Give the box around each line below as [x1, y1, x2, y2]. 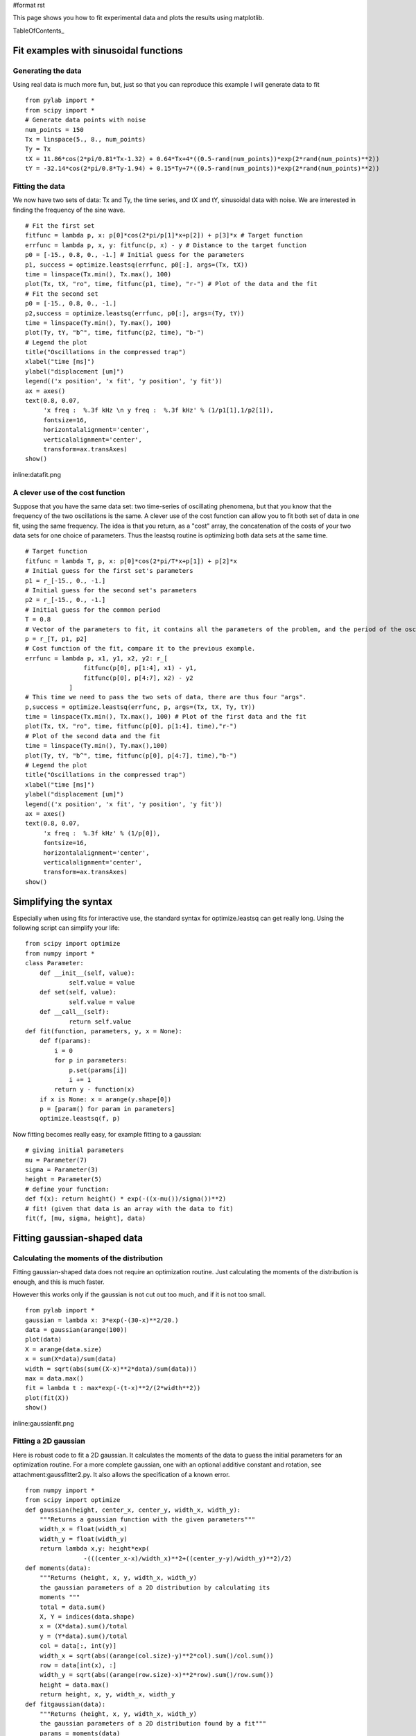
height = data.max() [39, 1680, 110, 1689]
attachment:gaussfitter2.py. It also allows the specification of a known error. [12, 1470, 230, 1478]
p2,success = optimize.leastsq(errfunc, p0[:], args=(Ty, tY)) [25, 309, 245, 317]
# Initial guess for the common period [25, 606, 161, 614]
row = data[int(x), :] [39, 1661, 117, 1669]
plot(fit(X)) [25, 1394, 69, 1402]
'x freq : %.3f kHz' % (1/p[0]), [43, 829, 161, 837]
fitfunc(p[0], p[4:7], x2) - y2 [83, 674, 193, 682]
